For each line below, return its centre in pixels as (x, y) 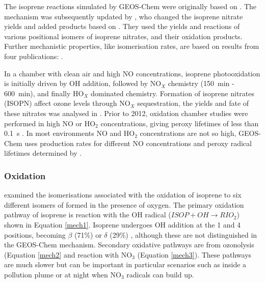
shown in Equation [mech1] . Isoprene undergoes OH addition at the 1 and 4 (123, 224)
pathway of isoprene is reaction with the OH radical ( (88, 215)
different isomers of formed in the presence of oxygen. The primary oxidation (124, 204)
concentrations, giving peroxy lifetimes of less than (180, 123)
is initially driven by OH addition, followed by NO (83, 83)
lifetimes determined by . (43, 153)
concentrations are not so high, (188, 133)
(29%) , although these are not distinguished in (183, 234)
